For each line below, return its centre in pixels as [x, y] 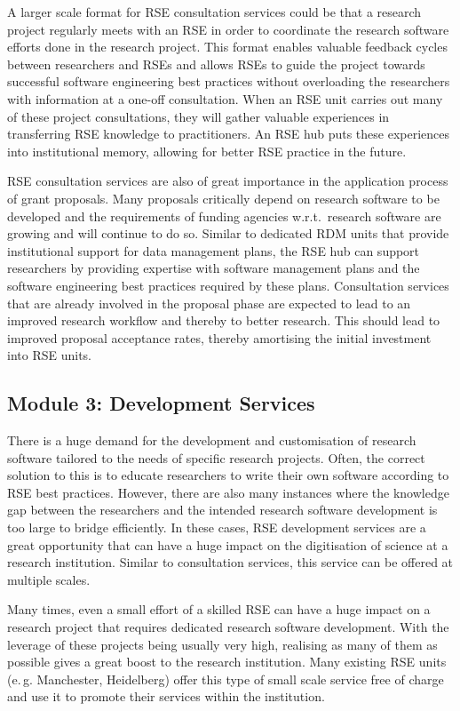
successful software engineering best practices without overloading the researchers [229, 81]
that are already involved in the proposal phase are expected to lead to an [209, 303]
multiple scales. [49, 579]
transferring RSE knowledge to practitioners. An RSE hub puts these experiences [229, 134]
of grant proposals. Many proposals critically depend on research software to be [223, 198]
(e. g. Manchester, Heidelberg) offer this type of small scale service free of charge [226, 679]
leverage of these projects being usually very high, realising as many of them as [222, 644]
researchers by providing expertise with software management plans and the [214, 268]
